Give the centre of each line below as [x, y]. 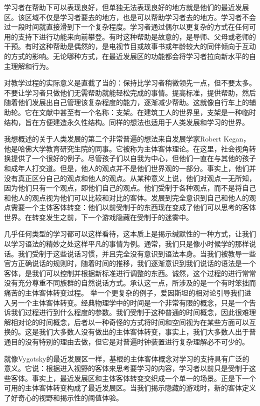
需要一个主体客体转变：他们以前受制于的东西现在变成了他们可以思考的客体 [133, 207]
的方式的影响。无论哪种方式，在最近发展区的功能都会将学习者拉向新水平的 [126, 56]
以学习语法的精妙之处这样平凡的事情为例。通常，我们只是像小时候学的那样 [126, 244]
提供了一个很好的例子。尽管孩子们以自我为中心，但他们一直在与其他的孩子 [133, 158]
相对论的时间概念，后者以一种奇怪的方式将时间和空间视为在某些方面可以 [130, 322]
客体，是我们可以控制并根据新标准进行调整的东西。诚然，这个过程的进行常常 [130, 273]
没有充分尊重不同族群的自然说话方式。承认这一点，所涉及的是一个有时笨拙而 [130, 283]
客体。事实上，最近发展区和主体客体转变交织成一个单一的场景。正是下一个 [133, 378]
